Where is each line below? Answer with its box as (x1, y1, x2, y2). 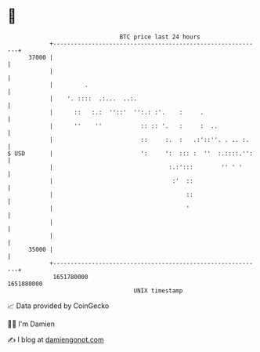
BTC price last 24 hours (119, 33, 200, 41)
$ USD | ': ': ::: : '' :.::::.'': (7, 149, 254, 158)
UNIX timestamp (133, 286, 183, 295)
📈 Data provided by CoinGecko (7, 301, 110, 310)
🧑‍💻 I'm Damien (7, 319, 56, 328)
